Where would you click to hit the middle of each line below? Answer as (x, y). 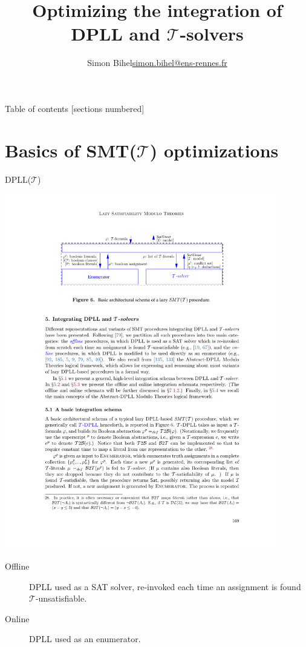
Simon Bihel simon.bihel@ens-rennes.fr (157, 63)
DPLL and (116, 34)
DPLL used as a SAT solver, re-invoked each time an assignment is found (165, 586)
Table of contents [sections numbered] (75, 108)
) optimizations (214, 150)
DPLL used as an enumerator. (85, 639)
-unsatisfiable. (61, 598)
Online (17, 618)
